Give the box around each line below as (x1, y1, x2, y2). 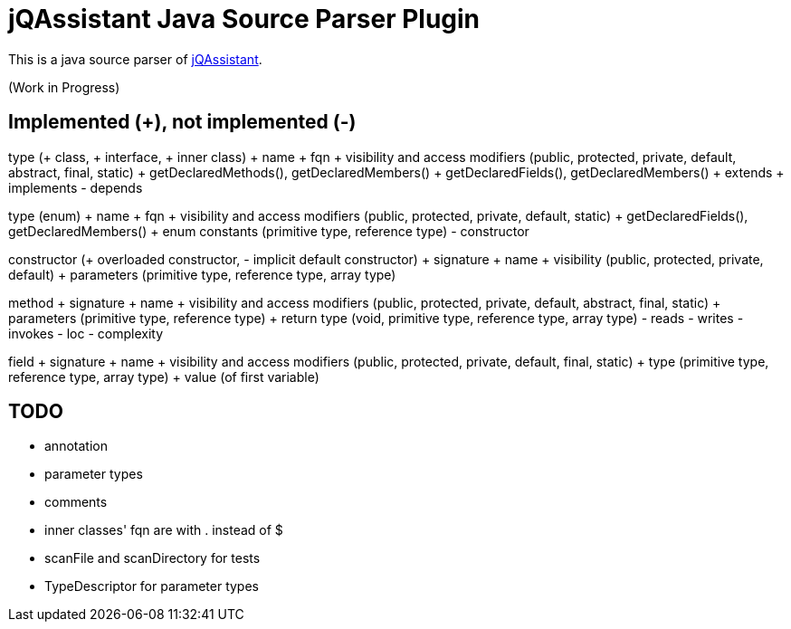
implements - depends (8, 179, 143, 195)
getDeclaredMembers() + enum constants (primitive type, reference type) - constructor (8, 223, 529, 239)
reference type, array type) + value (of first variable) (8, 368, 319, 385)
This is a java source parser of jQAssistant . (8, 51, 262, 67)
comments (44, 494, 108, 510)
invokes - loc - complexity (8, 325, 164, 341)
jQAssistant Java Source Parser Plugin (8, 4, 481, 34)
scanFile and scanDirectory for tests (44, 550, 261, 567)
